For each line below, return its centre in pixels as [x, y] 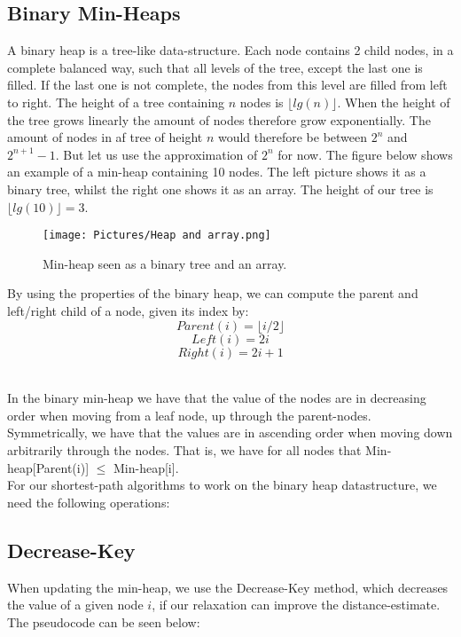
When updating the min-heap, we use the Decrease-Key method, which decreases [228, 587]
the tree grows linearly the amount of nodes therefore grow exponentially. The [219, 119]
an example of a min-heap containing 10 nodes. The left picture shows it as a [217, 172]
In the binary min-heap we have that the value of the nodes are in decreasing [217, 398]
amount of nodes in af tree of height [105, 137]
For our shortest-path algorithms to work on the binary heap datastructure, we [222, 485]
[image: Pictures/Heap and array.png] [157, 236]
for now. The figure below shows [365, 154]
